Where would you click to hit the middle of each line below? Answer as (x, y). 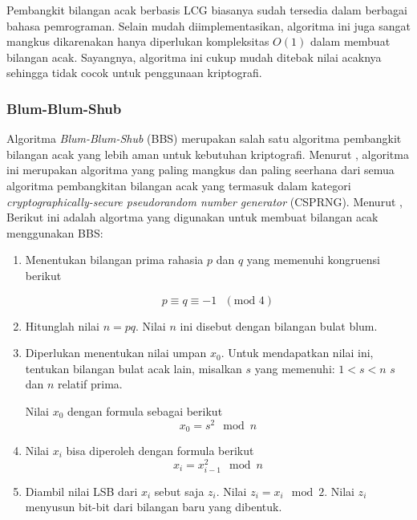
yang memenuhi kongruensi (313, 260)
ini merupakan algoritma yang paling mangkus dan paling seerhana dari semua (200, 170)
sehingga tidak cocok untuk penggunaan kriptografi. (134, 73)
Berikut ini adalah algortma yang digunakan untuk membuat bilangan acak (192, 217)
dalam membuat (350, 41)
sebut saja (179, 491)
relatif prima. (90, 384)
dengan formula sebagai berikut (145, 410)
